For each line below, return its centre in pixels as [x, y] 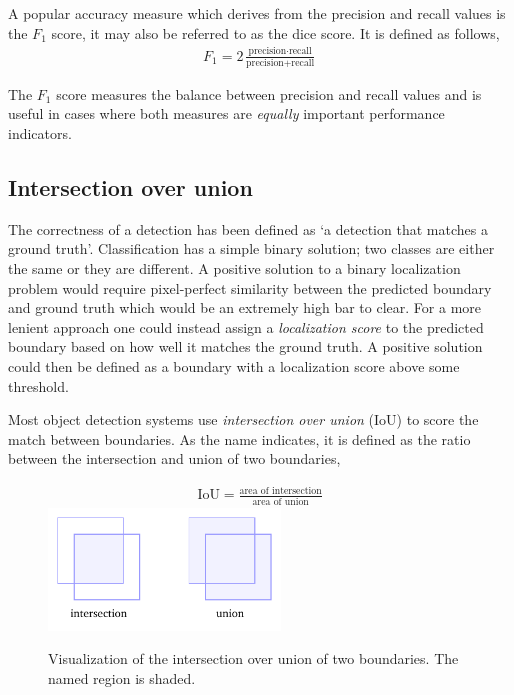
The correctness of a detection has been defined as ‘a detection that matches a [248, 228]
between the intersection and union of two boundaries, [174, 458]
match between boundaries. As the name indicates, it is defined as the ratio [239, 438]
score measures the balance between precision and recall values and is [269, 93]
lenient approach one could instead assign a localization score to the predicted [246, 326]
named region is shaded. [122, 677]
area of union [280, 501]
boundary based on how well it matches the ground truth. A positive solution [245, 346]
